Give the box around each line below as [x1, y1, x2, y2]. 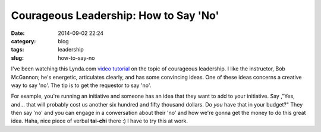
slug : [11, 54, 24, 62]
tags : [11, 46, 24, 53]
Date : [11, 30, 25, 37]
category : [11, 37, 36, 44]
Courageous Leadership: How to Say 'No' [11, 9, 219, 22]
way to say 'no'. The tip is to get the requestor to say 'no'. [11, 82, 152, 89]
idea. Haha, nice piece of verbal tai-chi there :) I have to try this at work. [11, 117, 188, 124]
